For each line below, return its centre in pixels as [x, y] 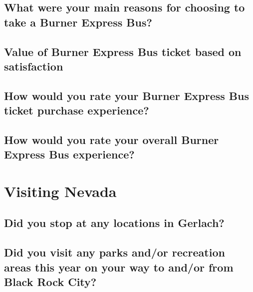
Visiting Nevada [60, 191]
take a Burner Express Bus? [78, 22]
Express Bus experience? [69, 154]
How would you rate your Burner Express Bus [126, 95]
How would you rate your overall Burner [112, 139]
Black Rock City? [50, 282]
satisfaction [34, 66]
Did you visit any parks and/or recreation [115, 252]
